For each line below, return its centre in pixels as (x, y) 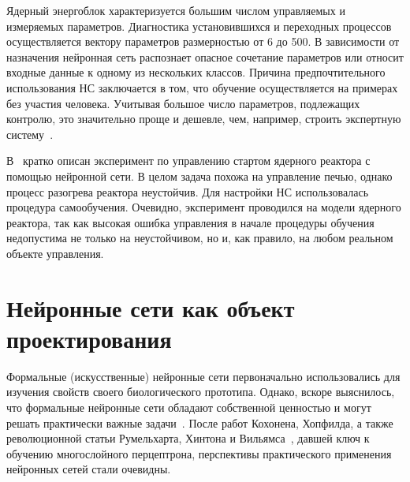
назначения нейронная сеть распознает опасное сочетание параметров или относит (205, 56)
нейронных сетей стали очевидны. (89, 469)
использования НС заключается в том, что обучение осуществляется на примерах (202, 87)
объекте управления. (55, 253)
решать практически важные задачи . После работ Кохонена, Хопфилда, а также (200, 422)
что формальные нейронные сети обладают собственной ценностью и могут (189, 407)
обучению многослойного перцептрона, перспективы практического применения (199, 453)
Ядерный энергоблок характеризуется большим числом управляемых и (176, 10)
